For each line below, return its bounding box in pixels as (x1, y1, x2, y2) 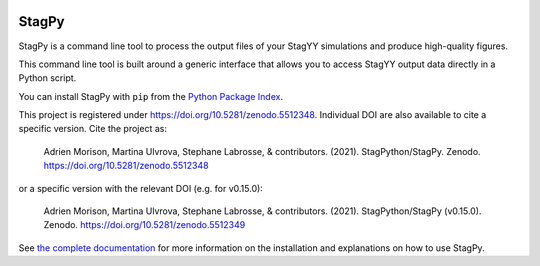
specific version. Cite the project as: (18, 123, 167, 135)
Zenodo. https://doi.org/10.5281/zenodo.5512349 (43, 219, 246, 231)
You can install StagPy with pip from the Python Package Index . (18, 90, 284, 102)
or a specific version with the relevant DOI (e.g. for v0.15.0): (18, 182, 264, 194)
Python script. (18, 72, 77, 84)
